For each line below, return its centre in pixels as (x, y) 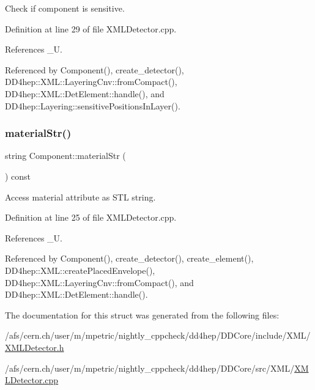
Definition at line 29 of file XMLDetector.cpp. (91, 28)
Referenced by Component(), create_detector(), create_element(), (129, 258)
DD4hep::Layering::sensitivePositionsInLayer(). (93, 105)
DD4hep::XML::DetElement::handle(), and (85, 93)
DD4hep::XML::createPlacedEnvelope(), (80, 270)
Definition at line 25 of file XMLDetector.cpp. (91, 217)
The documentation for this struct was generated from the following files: (142, 315)
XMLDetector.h (35, 347)
